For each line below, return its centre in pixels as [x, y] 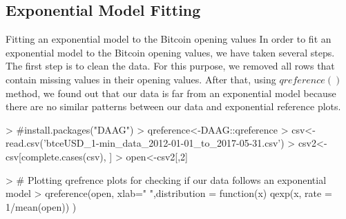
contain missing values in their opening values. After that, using [141, 79]
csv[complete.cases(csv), [56, 156]
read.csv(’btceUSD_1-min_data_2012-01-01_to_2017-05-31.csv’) [145, 143]
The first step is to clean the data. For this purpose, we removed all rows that [170, 66]
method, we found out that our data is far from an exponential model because [171, 93]
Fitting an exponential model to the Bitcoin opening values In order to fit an [169, 39]
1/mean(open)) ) [41, 206]
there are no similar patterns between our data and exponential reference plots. [173, 106]
